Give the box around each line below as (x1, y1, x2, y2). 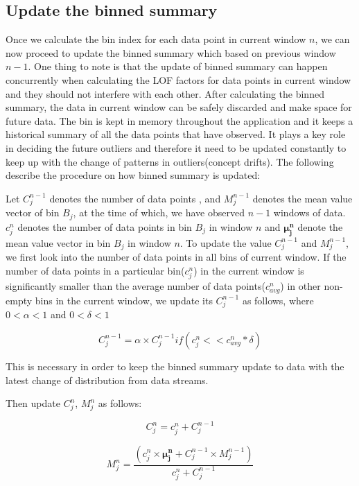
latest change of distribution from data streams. (6, 372, 209, 387)
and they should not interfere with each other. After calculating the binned (6, 86, 324, 101)
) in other (280, 279, 321, 293)
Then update (6, 396, 60, 410)
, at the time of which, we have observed (73, 205, 245, 220)
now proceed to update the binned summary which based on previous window (6, 45, 336, 60)
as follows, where (242, 293, 314, 307)
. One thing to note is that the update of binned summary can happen (28, 59, 328, 73)
